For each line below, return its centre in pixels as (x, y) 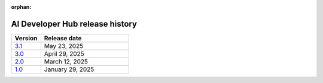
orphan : (21, 7)
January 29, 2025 (69, 69)
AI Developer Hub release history (74, 24)
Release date (63, 38)
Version (26, 38)
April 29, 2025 (64, 53)
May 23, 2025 (64, 46)
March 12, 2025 (66, 61)
